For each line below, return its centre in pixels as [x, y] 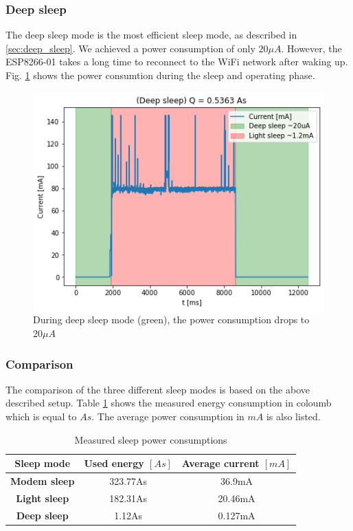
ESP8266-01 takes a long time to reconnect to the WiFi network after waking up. [177, 62]
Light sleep [43, 498]
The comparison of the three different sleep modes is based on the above [158, 389]
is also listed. [293, 416]
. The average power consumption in [168, 416]
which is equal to [41, 416]
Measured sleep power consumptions [151, 439]
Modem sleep [43, 481]
